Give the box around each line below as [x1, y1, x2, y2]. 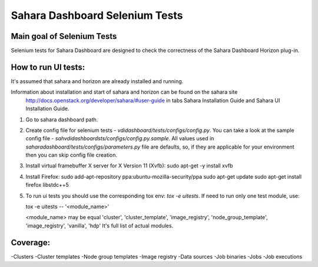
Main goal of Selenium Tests [11, 31, 117, 41]
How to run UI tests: [11, 62, 85, 72]
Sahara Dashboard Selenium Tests [11, 9, 183, 22]
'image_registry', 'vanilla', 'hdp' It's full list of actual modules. [25, 222, 174, 229]
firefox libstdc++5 [25, 182, 69, 189]
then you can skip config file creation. [25, 151, 118, 159]
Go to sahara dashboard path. [25, 116, 98, 123]
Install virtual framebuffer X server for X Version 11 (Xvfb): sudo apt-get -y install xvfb [25, 162, 233, 169]
